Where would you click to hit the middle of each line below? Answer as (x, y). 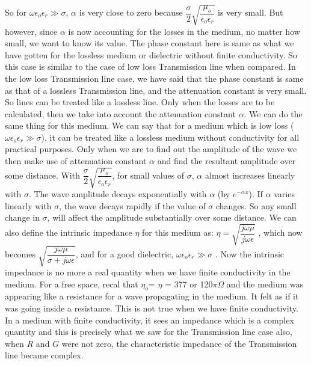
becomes (20, 253)
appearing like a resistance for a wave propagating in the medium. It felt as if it (152, 296)
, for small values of (148, 175)
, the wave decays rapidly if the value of (132, 205)
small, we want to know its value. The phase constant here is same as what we (149, 43)
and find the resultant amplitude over (226, 161)
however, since (31, 31)
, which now (280, 232)
